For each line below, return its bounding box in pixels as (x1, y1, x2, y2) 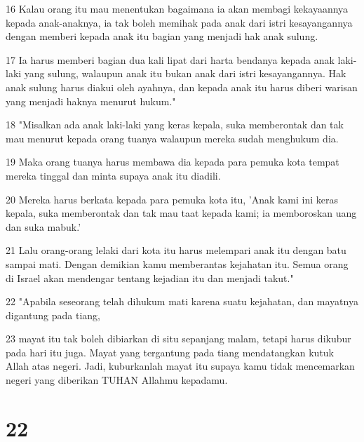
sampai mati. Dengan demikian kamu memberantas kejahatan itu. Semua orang (6, 256, 349, 271)
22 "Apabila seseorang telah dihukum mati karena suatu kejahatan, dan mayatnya (6, 294, 358, 309)
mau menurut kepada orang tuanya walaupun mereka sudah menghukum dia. (6, 130, 339, 145)
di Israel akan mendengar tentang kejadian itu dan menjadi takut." (6, 270, 294, 285)
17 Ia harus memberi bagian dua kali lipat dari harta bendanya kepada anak (6, 52, 335, 67)
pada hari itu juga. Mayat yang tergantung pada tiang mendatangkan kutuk (6, 344, 335, 359)
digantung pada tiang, (6, 307, 100, 322)
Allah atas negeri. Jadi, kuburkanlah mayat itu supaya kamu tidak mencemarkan (6, 359, 355, 373)
